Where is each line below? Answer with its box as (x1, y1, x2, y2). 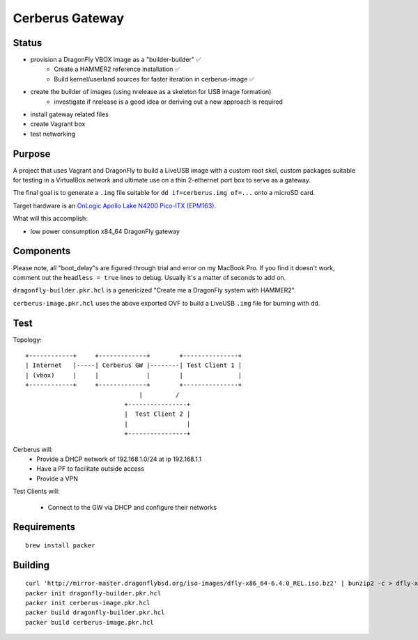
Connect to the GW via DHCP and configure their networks (47, 503, 217, 511)
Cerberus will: (13, 445, 54, 453)
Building (13, 559, 50, 571)
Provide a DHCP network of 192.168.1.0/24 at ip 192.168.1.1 (36, 455, 202, 463)
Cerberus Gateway (13, 10, 125, 26)
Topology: (13, 335, 42, 344)
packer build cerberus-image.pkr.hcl (25, 618, 155, 626)
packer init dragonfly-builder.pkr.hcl (25, 589, 162, 597)
